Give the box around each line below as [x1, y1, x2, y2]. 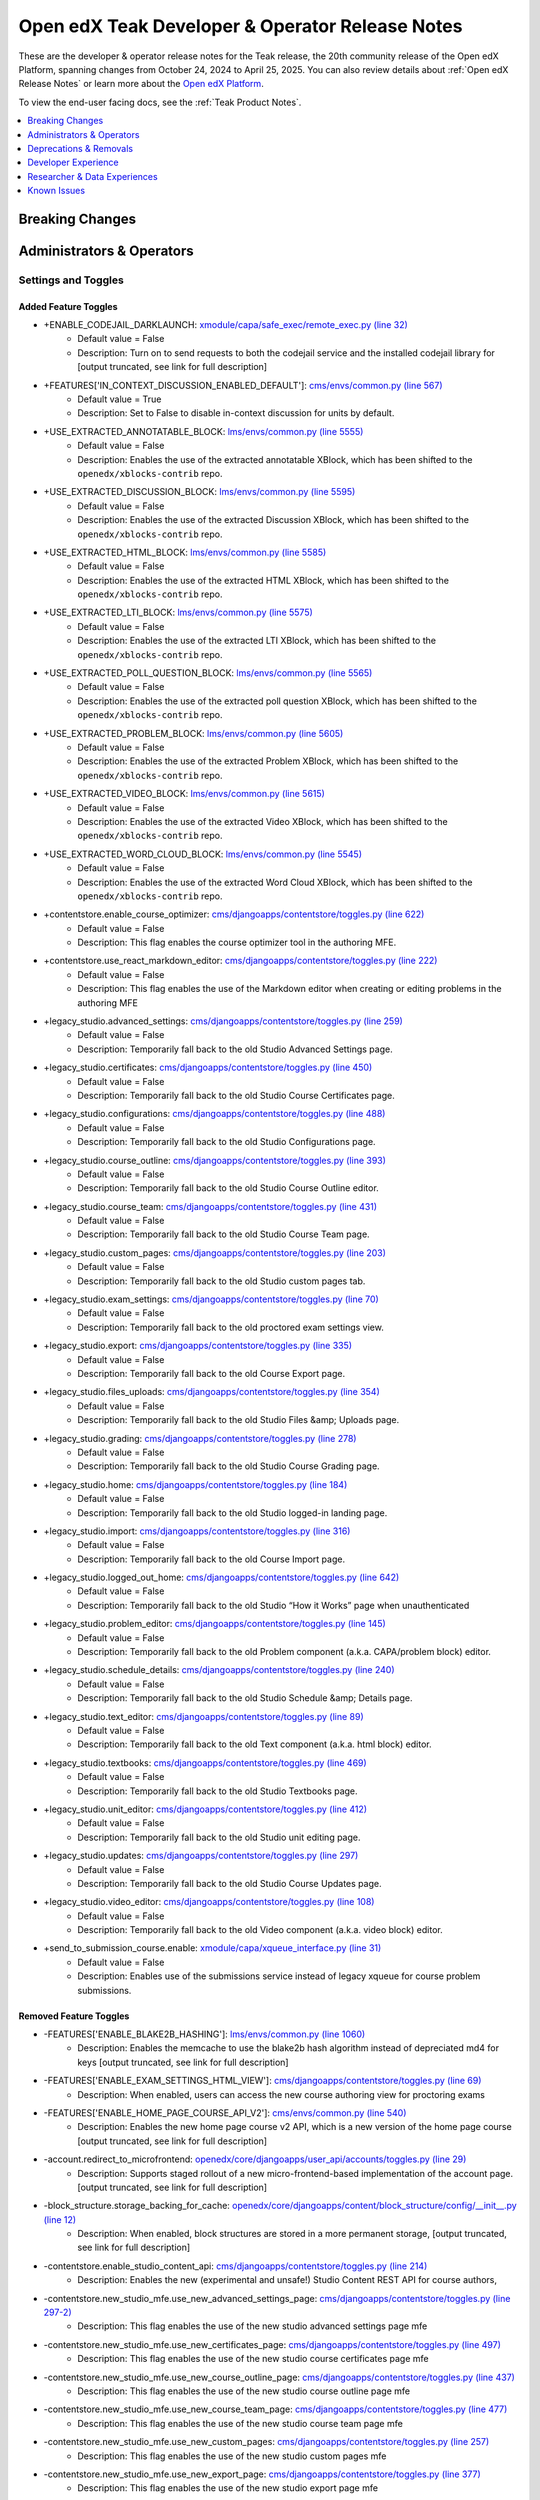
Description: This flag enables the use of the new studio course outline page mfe [77, 2385, 410, 2397]
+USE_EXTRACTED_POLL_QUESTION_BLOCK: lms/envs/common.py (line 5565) [43, 667, 373, 679]
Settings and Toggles [18, 273, 124, 287]
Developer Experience [27, 156, 119, 169]
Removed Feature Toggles [18, 2010, 130, 2022]
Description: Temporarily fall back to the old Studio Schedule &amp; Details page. [77, 1692, 413, 1704]
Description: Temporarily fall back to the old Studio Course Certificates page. [77, 1089, 395, 1101]
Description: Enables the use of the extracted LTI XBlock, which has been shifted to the [77, 635, 437, 647]
